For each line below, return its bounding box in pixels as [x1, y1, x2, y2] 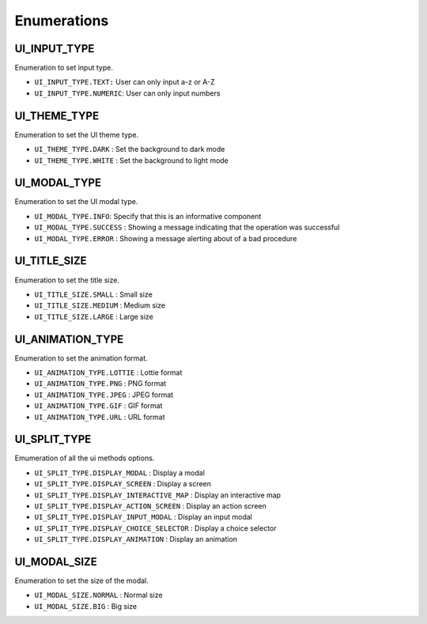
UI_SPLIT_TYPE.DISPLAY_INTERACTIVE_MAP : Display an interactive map [34, 490, 281, 500]
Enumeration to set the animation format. [14, 353, 148, 363]
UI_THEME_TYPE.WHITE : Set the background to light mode [34, 155, 229, 165]
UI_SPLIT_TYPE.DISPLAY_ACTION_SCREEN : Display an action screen [34, 501, 266, 511]
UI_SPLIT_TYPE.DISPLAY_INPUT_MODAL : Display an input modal [34, 512, 252, 522]
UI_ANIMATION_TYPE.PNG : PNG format [34, 379, 167, 388]
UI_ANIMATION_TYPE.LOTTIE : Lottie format [34, 368, 183, 377]
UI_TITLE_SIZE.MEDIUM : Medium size [34, 301, 166, 310]
